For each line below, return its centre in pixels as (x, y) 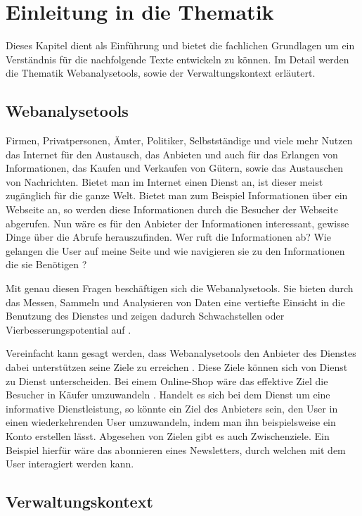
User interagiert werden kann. (70, 464)
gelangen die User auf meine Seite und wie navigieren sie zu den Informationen (175, 250)
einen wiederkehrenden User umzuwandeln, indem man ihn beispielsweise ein (171, 422)
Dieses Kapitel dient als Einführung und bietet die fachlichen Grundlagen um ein (180, 45)
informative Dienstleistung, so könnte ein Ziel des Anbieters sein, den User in (172, 408)
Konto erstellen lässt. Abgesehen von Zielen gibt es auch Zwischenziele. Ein (168, 435)
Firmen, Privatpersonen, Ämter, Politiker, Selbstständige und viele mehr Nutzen (179, 140)
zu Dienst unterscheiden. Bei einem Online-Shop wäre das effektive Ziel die (167, 380)
